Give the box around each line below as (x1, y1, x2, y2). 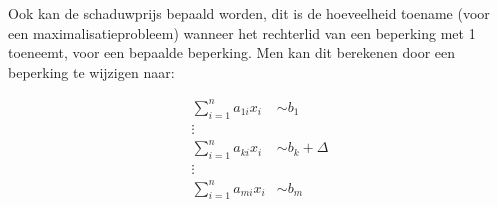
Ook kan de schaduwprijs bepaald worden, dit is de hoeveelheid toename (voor (8, 3, 490, 23)
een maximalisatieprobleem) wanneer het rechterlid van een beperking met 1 (8, 22, 476, 43)
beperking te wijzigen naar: (8, 61, 175, 82)
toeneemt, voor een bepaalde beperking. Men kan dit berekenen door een (8, 42, 456, 63)
